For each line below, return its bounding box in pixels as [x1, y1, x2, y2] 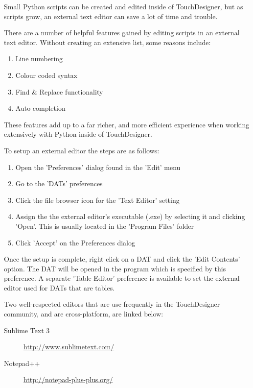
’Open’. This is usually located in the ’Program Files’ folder [15, 220, 194, 231]
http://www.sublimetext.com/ [23, 341, 115, 352]
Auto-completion [15, 103, 66, 113]
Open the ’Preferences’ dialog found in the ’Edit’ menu [15, 162, 181, 172]
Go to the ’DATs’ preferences [15, 178, 103, 189]
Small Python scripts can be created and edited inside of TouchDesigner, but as [4, 1, 243, 11]
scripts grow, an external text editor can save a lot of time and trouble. [4, 11, 218, 21]
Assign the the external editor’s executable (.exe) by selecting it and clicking [15, 211, 245, 221]
